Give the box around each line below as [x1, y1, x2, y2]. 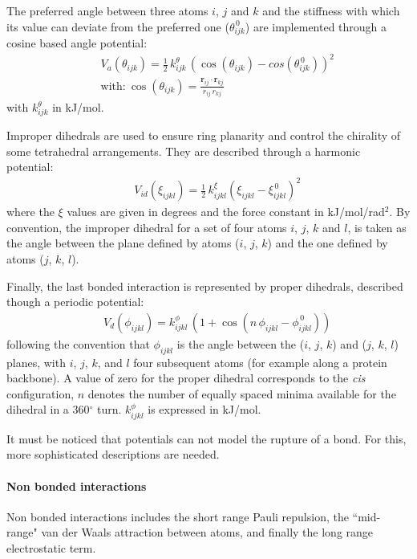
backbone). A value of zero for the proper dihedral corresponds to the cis [6, 369, 366, 386]
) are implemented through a [245, 18, 387, 35]
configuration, [6, 385, 75, 402]
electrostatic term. [6, 540, 96, 557]
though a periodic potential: [6, 293, 144, 310]
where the [6, 203, 55, 220]
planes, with [6, 353, 66, 370]
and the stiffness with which [262, 2, 400, 18]
